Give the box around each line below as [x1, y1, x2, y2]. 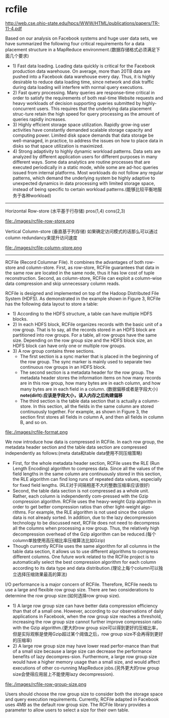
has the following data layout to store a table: [5, 300, 99, 307]
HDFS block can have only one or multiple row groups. [12, 343, 126, 349]
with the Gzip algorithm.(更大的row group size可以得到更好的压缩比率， [12, 625, 161, 631]
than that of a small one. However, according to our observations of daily [12, 608, 164, 614]
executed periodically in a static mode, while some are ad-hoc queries [12, 164, 158, 170]
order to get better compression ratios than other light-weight [12, 503, 140, 509]
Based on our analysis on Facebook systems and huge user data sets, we [5, 35, 157, 41]
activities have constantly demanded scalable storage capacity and [12, 127, 152, 133]
